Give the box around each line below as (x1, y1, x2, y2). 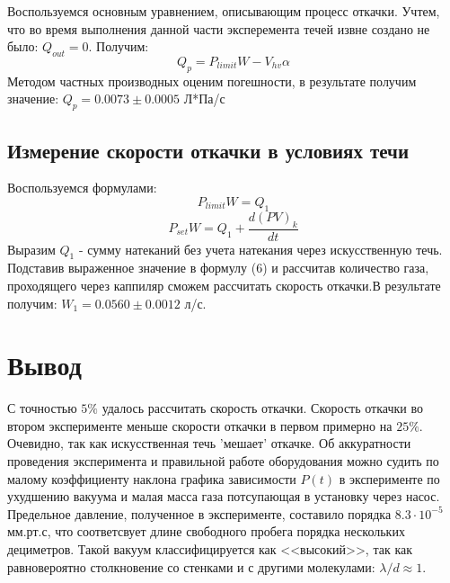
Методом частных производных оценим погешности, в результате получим (7, 71, 417, 90)
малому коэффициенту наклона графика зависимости (7, 469, 296, 488)
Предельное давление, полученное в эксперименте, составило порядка (7, 504, 392, 523)
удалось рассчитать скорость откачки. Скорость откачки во (101, 399, 423, 417)
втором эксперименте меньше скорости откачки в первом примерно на (7, 416, 393, 435)
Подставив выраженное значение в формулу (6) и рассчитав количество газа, (7, 258, 429, 277)
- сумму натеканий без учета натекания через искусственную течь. (78, 239, 443, 258)
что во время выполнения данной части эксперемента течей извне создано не (7, 19, 430, 38)
